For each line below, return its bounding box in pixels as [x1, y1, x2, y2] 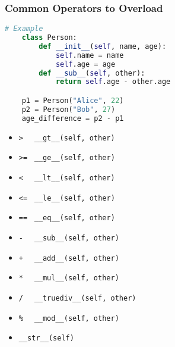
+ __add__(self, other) [18, 254, 119, 262]
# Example [5, 24, 43, 33]
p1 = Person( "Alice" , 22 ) [21, 96, 124, 105]
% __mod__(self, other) [18, 314, 119, 323]
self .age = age [55, 60, 116, 68]
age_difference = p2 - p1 [21, 114, 124, 123]
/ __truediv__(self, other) [18, 293, 136, 302]
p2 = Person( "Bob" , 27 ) [21, 105, 116, 114]
